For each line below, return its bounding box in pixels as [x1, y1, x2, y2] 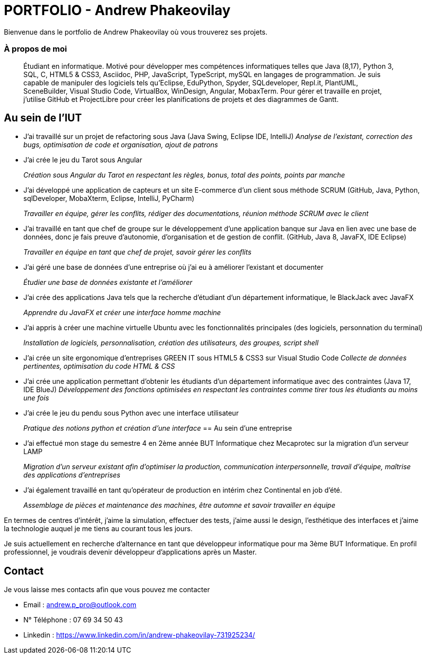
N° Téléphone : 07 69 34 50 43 [23, 616, 123, 624]
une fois [23, 394, 49, 402]
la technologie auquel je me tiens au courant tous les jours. [4, 524, 193, 533]
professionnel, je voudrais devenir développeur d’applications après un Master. [4, 548, 257, 557]
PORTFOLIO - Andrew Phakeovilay [4, 2, 231, 19]
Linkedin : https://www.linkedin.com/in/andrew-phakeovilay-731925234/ [23, 631, 255, 639]
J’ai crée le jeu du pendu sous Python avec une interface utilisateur [23, 409, 239, 418]
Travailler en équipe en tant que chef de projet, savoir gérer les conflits [23, 248, 252, 257]
